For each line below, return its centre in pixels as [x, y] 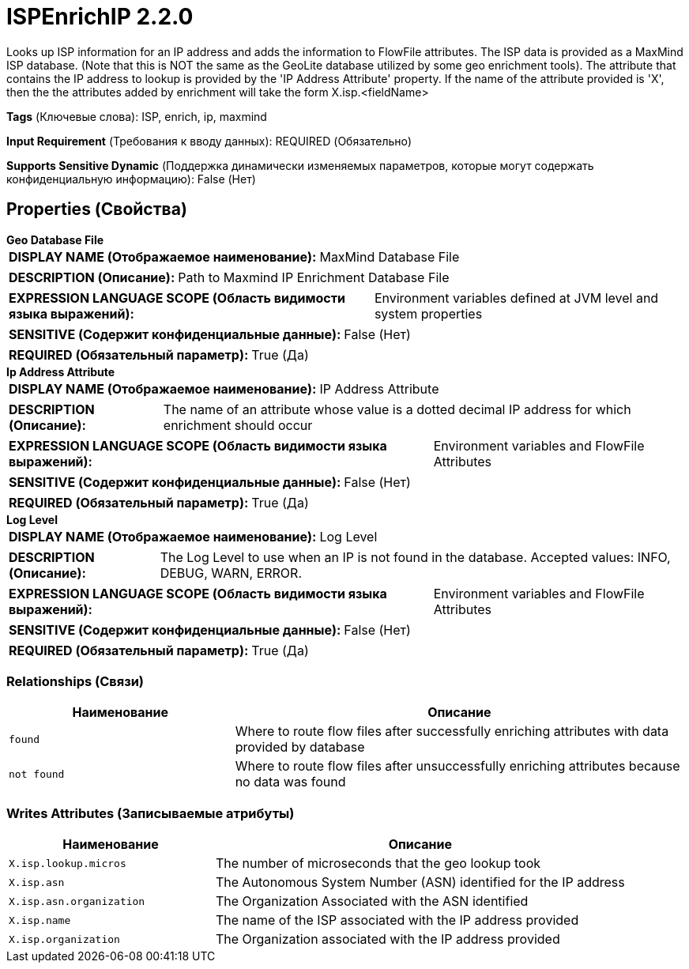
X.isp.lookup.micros [68, 863]
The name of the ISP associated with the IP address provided [397, 920]
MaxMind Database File [390, 256]
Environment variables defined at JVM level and [516, 298]
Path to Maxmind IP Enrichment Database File [314, 277]
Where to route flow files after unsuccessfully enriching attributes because [457, 766]
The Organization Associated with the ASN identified [372, 901]
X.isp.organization [64, 939]
